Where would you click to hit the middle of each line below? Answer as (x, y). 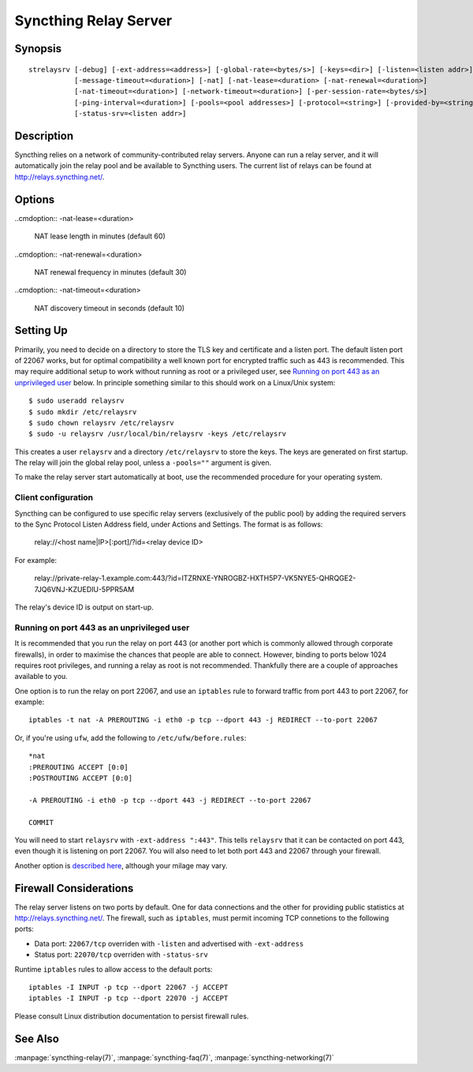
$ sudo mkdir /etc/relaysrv (83, 412)
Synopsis (38, 49)
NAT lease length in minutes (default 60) (100, 236)
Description (44, 135)
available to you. (41, 677)
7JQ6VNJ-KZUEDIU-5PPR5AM (84, 589)
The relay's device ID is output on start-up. (84, 607)
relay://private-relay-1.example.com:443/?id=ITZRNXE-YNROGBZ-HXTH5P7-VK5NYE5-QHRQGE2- (195, 578)
